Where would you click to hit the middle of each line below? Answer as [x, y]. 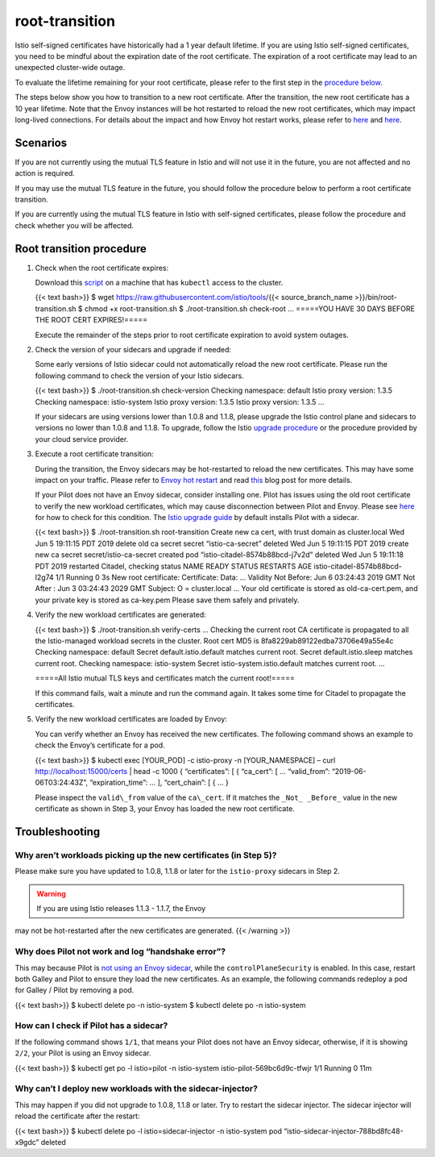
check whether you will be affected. [75, 225]
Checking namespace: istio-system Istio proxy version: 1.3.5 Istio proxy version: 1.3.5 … [180, 402]
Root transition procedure [81, 249]
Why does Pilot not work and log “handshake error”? [120, 951]
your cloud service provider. [82, 439]
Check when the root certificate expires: [102, 268]
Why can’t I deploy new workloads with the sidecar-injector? [136, 1088]
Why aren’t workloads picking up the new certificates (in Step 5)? [146, 855]
